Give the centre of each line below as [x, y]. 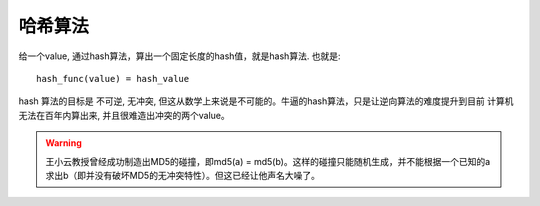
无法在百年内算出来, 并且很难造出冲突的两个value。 [124, 115]
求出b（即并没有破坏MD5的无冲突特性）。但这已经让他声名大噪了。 [182, 175]
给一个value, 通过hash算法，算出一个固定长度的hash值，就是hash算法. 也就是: [179, 56]
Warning [63, 143]
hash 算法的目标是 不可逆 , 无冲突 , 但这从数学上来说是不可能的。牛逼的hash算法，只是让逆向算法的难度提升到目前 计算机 [266, 101]
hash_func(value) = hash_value [113, 78]
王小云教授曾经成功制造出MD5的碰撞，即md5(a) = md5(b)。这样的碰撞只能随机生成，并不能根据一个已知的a [268, 161]
